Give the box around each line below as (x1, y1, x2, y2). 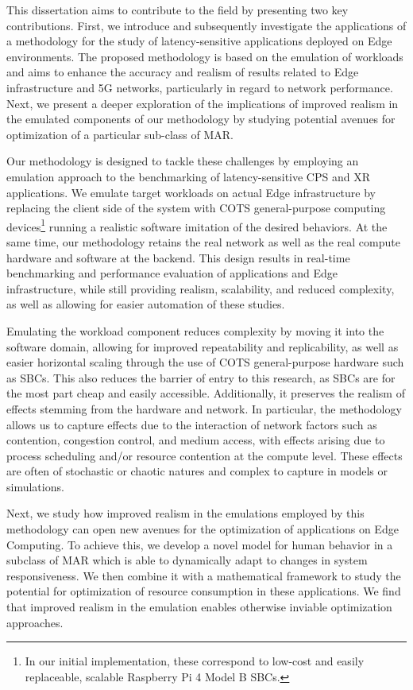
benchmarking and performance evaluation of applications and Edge (6, 265, 338, 281)
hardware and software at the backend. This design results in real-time (6, 249, 350, 266)
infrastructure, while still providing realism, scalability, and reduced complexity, (6, 280, 395, 297)
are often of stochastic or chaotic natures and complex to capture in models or (6, 463, 388, 479)
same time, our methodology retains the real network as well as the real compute (6, 233, 400, 250)
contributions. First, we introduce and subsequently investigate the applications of (6, 17, 407, 33)
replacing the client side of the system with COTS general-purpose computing (6, 200, 386, 216)
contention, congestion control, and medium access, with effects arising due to (6, 432, 385, 448)
